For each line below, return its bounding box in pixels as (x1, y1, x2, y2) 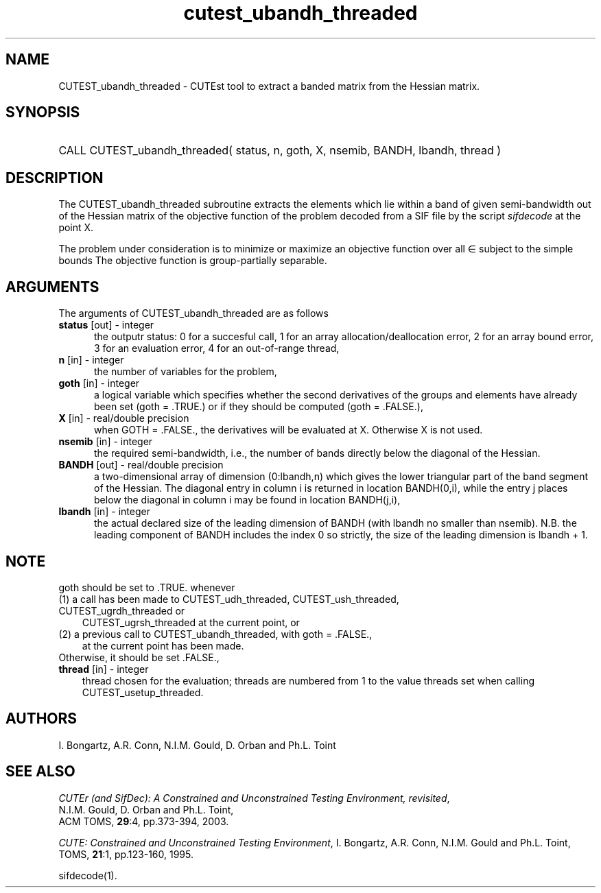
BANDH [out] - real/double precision (58, 459, 224, 471)
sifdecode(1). (58, 869, 117, 881)
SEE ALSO (5, 763, 75, 781)
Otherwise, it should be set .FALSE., (58, 651, 220, 663)
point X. (58, 222, 94, 234)
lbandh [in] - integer (58, 505, 150, 518)
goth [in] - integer (58, 377, 140, 390)
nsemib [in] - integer (58, 436, 153, 448)
